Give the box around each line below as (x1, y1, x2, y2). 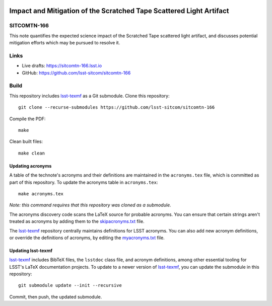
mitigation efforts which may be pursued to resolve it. (9, 40, 120, 46)
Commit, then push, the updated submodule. (9, 293, 102, 299)
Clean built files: (9, 138, 43, 144)
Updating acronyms (9, 163, 52, 169)
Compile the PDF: (9, 116, 46, 122)
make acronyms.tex (18, 191, 64, 196)
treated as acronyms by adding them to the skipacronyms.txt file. (9, 218, 145, 224)
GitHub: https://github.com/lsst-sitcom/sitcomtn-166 (22, 69, 131, 75)
